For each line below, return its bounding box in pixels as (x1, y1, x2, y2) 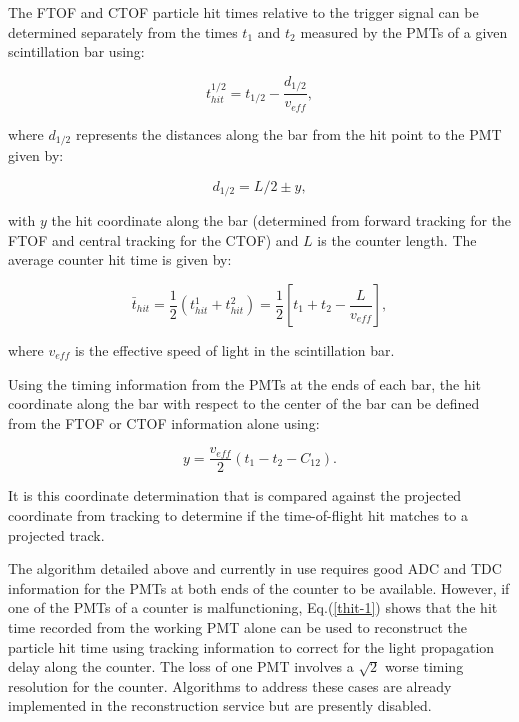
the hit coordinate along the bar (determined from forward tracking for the (51, 210, 512, 231)
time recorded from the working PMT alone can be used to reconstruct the (8, 617, 468, 637)
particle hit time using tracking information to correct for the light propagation (8, 636, 495, 657)
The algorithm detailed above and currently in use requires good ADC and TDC (8, 558, 502, 579)
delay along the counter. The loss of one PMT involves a (8, 656, 354, 677)
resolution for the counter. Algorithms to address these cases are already (8, 675, 452, 696)
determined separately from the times (8, 21, 238, 42)
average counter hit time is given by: (8, 249, 232, 270)
